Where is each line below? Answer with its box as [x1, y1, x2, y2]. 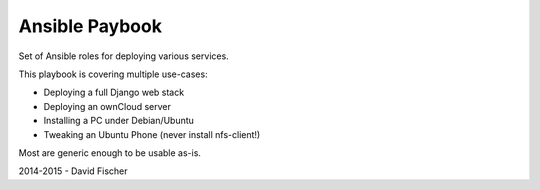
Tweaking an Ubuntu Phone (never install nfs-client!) [43, 128, 261, 140]
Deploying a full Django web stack [43, 86, 185, 99]
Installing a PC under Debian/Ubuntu [43, 115, 195, 127]
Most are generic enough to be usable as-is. [18, 146, 202, 159]
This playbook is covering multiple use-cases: [18, 68, 209, 80]
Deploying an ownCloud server [43, 100, 172, 112]
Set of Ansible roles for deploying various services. [18, 50, 229, 62]
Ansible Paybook [18, 15, 162, 37]
